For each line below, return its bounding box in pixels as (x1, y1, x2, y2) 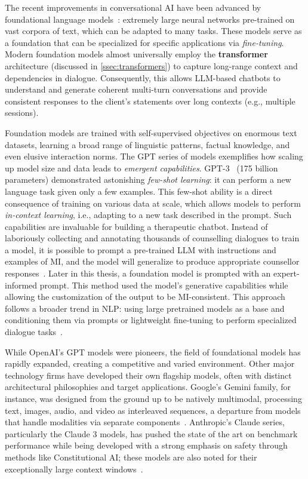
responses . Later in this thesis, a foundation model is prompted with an (5, 267, 271, 280)
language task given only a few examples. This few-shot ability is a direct (5, 185, 273, 197)
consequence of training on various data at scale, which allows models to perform (5, 196, 301, 209)
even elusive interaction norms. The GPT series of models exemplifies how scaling (5, 150, 303, 162)
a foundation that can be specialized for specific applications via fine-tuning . (5, 36, 284, 48)
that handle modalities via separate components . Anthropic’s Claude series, (5, 416, 285, 428)
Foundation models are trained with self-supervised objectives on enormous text (5, 126, 297, 139)
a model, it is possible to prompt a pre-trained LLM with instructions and (5, 243, 276, 256)
